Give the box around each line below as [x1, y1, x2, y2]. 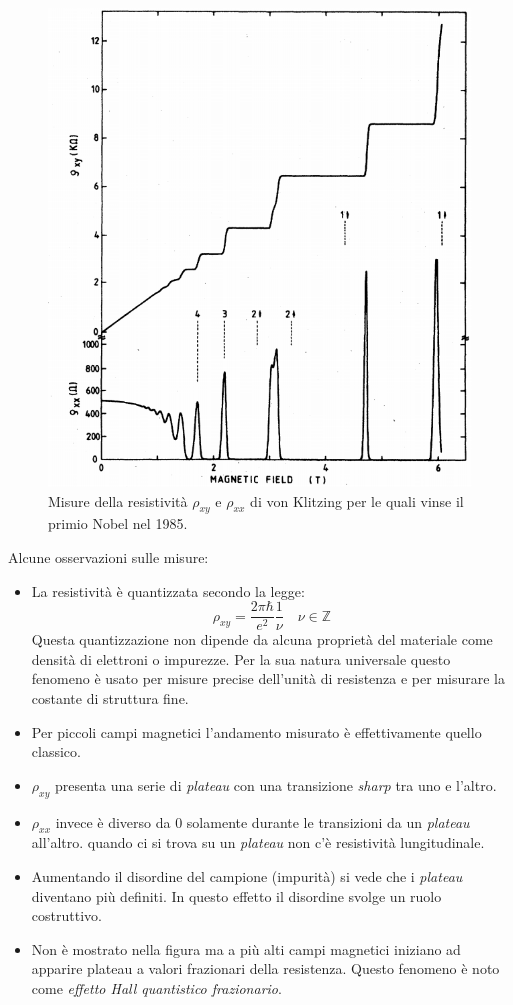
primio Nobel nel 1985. [48, 513, 188, 534]
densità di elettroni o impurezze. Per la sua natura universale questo [31, 648, 451, 669]
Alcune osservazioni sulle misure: [8, 546, 209, 567]
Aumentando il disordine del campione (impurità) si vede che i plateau [31, 865, 463, 886]
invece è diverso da [55, 811, 171, 832]
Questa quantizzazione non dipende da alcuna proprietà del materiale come [31, 629, 493, 650]
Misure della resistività [48, 490, 188, 511]
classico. [31, 741, 81, 762]
